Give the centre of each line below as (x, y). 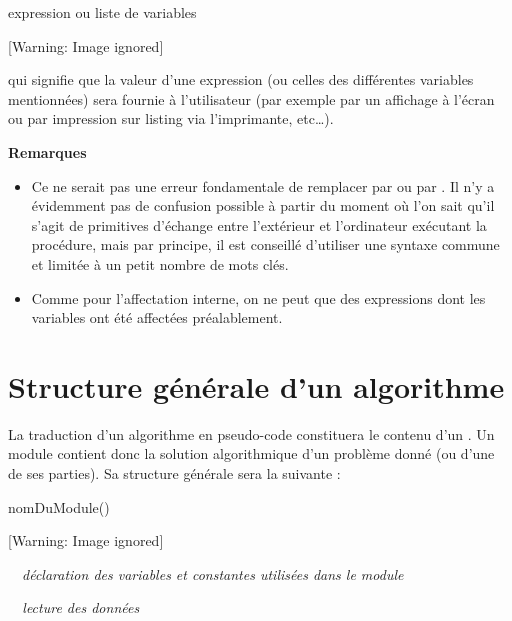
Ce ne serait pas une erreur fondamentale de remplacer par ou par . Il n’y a (263, 185)
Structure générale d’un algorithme (256, 385)
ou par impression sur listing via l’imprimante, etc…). (171, 118)
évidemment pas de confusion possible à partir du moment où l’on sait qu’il (263, 205)
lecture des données (81, 607)
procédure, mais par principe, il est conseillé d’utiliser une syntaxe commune (265, 244)
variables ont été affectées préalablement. (157, 317)
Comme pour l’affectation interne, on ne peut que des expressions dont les (258, 297)
